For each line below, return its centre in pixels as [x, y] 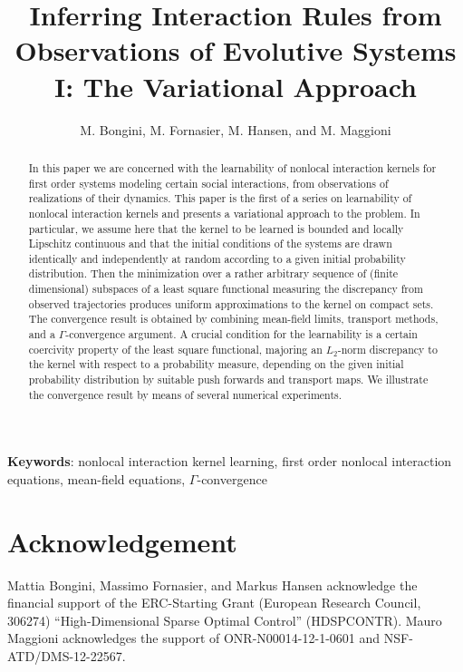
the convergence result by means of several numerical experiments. [185, 394]
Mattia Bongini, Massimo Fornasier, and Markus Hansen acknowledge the [212, 584]
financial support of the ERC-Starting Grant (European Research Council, [214, 603]
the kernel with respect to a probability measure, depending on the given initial [216, 364]
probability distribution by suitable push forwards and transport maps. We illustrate [228, 380]
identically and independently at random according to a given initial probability [217, 258]
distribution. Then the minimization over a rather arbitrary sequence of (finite [213, 273]
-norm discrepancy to [387, 349]
